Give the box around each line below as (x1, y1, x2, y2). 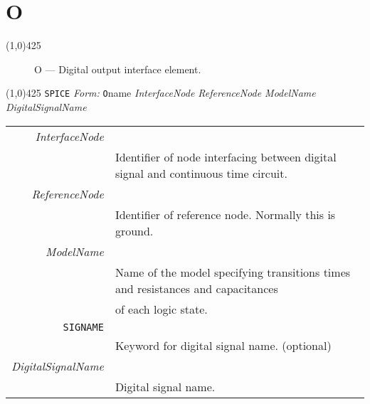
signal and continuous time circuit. (115, 164, 287, 181)
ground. (115, 222, 154, 239)
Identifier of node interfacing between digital (115, 148, 337, 165)
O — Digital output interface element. (34, 61, 201, 76)
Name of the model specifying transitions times (115, 263, 351, 280)
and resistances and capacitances (115, 280, 278, 297)
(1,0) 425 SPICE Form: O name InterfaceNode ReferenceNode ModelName (6, 85, 316, 100)
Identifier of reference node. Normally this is (115, 206, 336, 223)
